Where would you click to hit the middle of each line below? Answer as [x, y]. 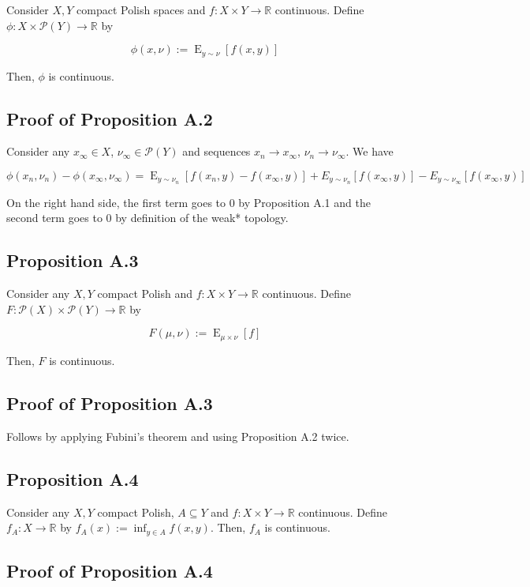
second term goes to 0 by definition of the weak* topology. [147, 218]
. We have [370, 151]
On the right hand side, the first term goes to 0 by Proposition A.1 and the [188, 202]
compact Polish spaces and [141, 9]
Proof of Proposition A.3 [110, 403]
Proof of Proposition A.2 [110, 118]
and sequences [216, 151]
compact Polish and [145, 293]
